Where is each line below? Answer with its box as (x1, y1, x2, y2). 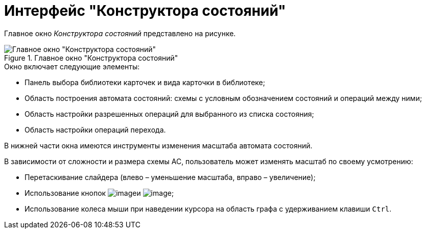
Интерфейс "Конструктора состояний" (4, 2, 286, 19)
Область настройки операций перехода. (25, 125, 166, 134)
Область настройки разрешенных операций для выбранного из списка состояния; (25, 109, 314, 118)
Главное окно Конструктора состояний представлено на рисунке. (4, 29, 236, 38)
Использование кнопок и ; (25, 188, 174, 197)
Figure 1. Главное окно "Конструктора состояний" (4, 53, 178, 62)
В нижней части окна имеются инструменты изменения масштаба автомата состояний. (4, 141, 313, 150)
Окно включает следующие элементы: (4, 62, 140, 71)
